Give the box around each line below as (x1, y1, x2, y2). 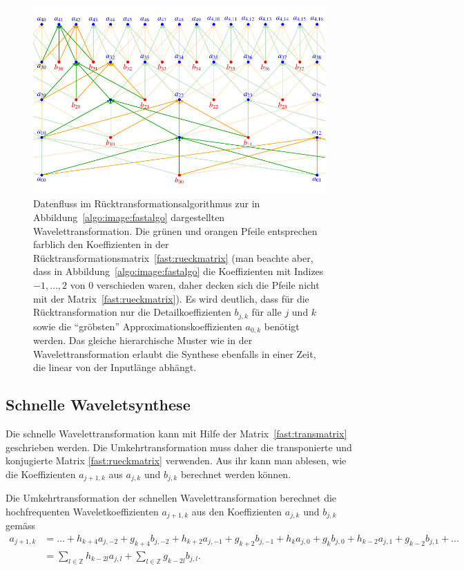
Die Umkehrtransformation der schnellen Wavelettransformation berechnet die (6, 491, 337, 505)
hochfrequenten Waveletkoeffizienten (6, 504, 159, 518)
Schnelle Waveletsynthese (6, 394, 191, 415)
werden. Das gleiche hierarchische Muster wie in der (33, 333, 253, 347)
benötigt (264, 319, 300, 333)
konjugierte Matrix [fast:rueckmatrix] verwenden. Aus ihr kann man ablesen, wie (6, 453, 347, 468)
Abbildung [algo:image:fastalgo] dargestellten (33, 209, 225, 224)
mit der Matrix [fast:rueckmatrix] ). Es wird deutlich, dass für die (33, 291, 309, 305)
